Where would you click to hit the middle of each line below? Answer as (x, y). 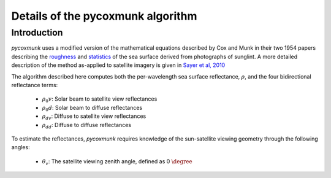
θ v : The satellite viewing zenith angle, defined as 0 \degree (117, 162)
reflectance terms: (35, 85)
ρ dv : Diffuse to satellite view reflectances (94, 117)
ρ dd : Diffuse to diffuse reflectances (87, 126)
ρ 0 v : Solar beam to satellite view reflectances (100, 100)
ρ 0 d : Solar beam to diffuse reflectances (92, 108)
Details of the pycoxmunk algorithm (104, 16)
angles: (21, 147)
